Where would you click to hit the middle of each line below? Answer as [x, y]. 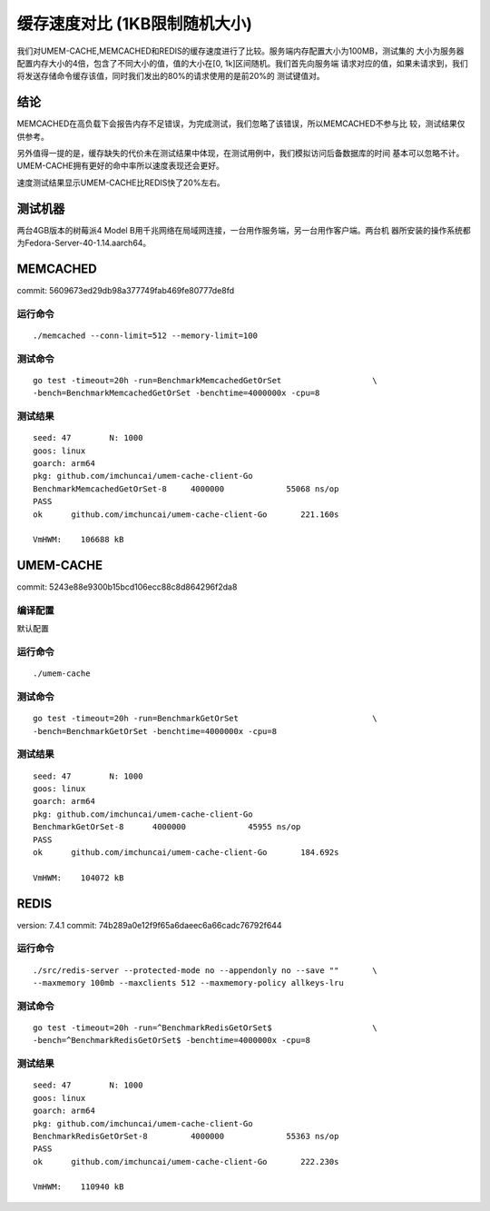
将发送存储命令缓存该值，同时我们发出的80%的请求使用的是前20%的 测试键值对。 [171, 76]
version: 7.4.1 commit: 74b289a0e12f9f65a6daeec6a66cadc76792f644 [149, 925]
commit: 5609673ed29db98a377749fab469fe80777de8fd [126, 290]
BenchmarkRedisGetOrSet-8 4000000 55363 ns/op [186, 1136]
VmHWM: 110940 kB [78, 1187]
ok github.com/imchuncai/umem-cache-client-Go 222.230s [186, 1161]
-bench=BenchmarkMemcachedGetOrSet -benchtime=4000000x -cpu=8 [176, 393]
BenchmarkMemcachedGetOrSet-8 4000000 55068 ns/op [186, 489]
